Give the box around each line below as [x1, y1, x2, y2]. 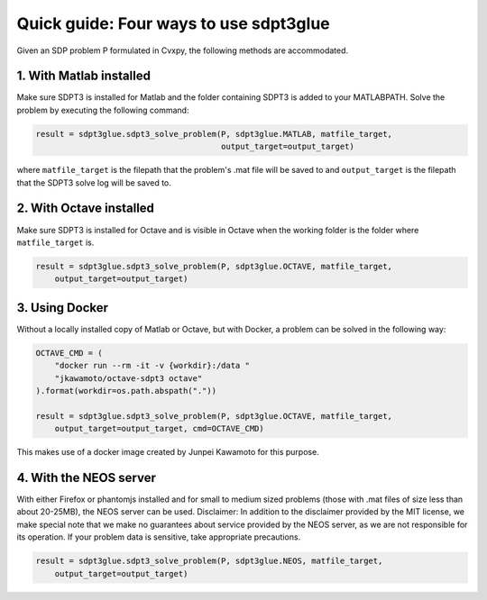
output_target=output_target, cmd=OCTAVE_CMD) [54, 423, 265, 434]
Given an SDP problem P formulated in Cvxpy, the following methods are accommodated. [16, 45, 349, 56]
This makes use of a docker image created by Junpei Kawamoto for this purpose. [16, 447, 319, 458]
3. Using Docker [16, 300, 108, 315]
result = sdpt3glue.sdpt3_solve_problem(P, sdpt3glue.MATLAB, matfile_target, [35, 129, 392, 139]
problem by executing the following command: [16, 105, 189, 115]
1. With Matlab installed [16, 68, 151, 84]
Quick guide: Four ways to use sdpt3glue [16, 14, 330, 33]
